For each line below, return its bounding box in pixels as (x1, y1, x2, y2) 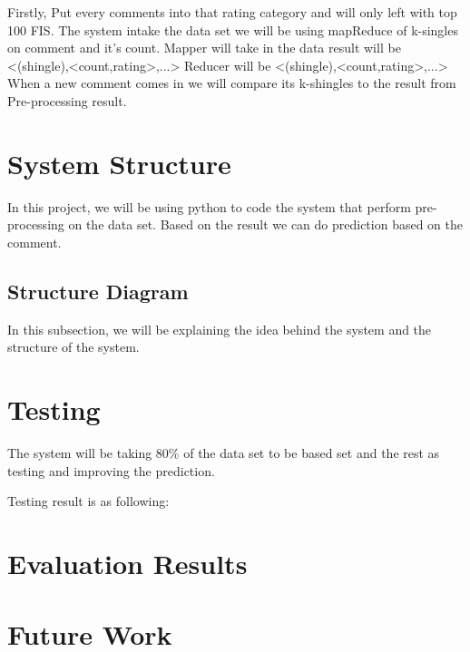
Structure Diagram (7, 277, 189, 305)
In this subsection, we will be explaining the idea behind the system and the (7, 319, 432, 338)
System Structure (7, 144, 231, 181)
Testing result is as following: (7, 491, 170, 511)
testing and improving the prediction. (7, 461, 215, 480)
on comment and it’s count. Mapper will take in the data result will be (7, 38, 401, 57)
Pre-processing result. (7, 91, 127, 110)
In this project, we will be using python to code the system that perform (7, 197, 411, 216)
